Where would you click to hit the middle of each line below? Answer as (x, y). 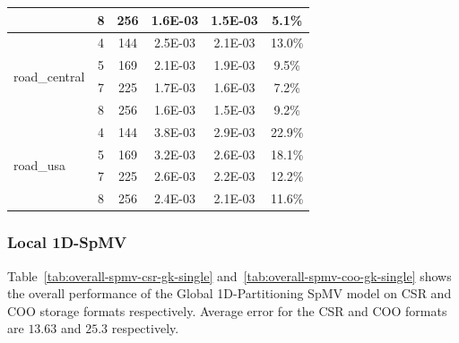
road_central (49, 76)
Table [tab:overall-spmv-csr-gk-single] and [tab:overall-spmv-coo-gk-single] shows (229, 275)
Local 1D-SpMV (67, 242)
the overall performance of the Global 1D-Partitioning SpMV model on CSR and (229, 293)
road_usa (40, 164)
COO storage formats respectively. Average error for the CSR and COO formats (227, 310)
